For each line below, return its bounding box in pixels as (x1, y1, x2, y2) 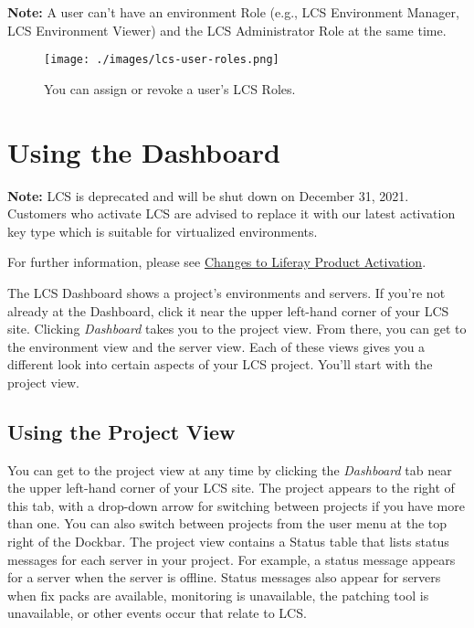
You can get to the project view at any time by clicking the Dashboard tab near (7, 460, 452, 479)
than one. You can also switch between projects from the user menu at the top (7, 514, 448, 533)
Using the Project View (7, 417, 236, 445)
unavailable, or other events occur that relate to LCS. (7, 603, 307, 623)
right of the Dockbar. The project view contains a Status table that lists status (7, 532, 449, 551)
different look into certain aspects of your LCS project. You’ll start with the (7, 355, 433, 374)
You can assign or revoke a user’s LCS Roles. (44, 79, 296, 98)
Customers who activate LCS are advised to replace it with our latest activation (7, 204, 456, 223)
